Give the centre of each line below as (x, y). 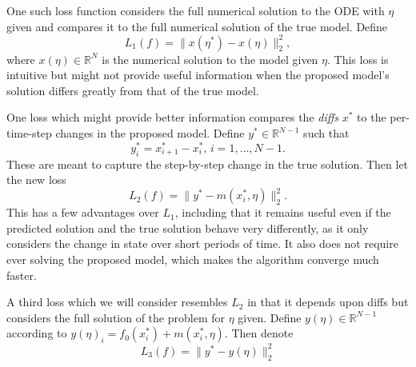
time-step (29, 133)
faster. (22, 275)
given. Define (270, 317)
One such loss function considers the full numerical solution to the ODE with (196, 10)
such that (326, 133)
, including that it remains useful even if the (283, 212)
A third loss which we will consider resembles (117, 302)
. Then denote (259, 333)
